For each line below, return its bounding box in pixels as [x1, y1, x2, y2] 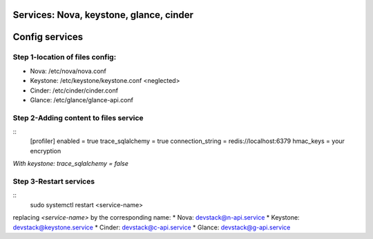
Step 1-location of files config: [12, 52, 117, 62]
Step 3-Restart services [12, 177, 95, 187]
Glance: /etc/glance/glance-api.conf [30, 95, 134, 104]
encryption [30, 146, 61, 155]
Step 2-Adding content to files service [12, 113, 144, 122]
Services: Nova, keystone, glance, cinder [12, 9, 193, 21]
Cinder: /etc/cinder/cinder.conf [30, 86, 119, 95]
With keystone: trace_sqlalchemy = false [12, 160, 129, 168]
